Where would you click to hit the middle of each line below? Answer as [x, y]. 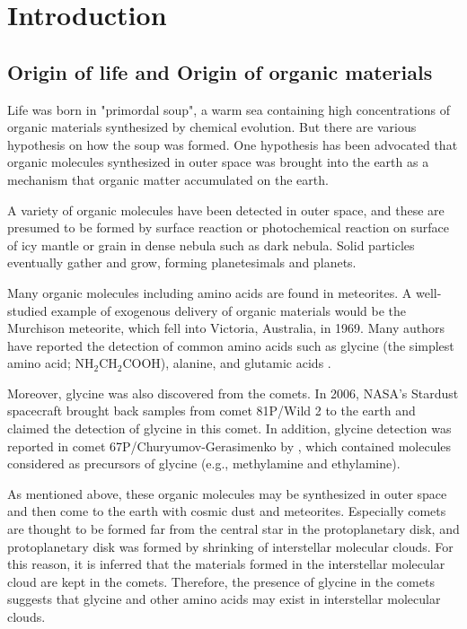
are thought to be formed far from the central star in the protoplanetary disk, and [233, 529]
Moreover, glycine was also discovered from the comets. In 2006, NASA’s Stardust [233, 393]
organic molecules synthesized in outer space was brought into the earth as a [218, 162]
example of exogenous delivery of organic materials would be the [229, 310]
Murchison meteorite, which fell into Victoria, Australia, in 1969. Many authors [226, 328]
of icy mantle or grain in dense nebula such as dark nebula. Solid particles [211, 245]
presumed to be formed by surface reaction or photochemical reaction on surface [229, 227]
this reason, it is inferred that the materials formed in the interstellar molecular [226, 564]
